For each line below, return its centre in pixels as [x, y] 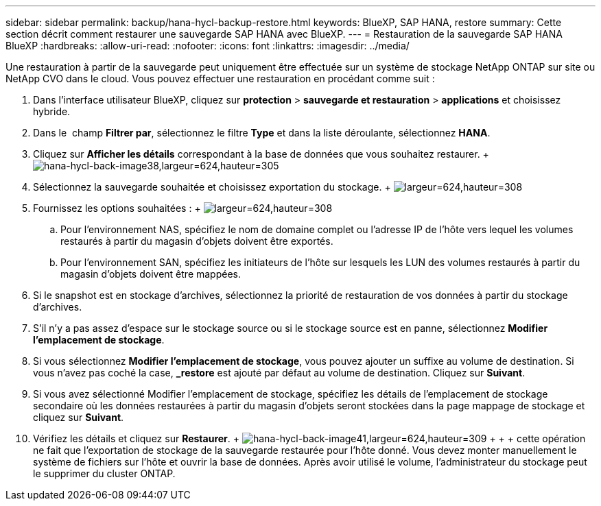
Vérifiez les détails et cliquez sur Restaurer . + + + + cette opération [309, 438]
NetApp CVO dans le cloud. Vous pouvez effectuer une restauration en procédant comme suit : [220, 79]
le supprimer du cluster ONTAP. [104, 473]
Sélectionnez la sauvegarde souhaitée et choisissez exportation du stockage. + [212, 187]
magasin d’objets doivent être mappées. [151, 274]
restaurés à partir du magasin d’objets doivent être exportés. [197, 241]
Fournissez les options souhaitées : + [117, 208]
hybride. [52, 111]
